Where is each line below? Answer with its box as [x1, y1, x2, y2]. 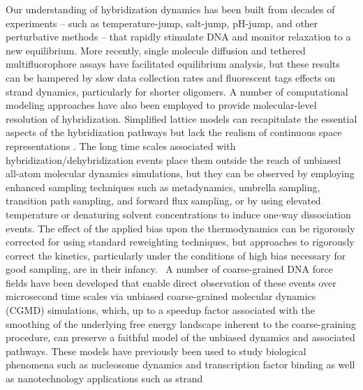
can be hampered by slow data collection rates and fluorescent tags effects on [6, 70, 336, 84]
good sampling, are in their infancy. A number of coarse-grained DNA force [6, 262, 333, 276]
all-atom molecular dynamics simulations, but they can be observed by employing [6, 166, 355, 181]
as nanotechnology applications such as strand [6, 371, 203, 386]
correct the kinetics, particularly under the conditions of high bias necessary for [6, 248, 346, 262]
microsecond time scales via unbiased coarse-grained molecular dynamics [6, 289, 316, 303]
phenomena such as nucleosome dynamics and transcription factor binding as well [6, 357, 355, 372]
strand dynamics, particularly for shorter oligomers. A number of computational [6, 84, 348, 98]
